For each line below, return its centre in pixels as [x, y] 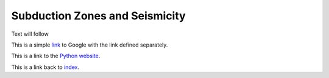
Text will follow [30, 34]
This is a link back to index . [45, 67]
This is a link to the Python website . [56, 56]
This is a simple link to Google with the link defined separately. [90, 45]
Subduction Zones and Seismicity [98, 16]
